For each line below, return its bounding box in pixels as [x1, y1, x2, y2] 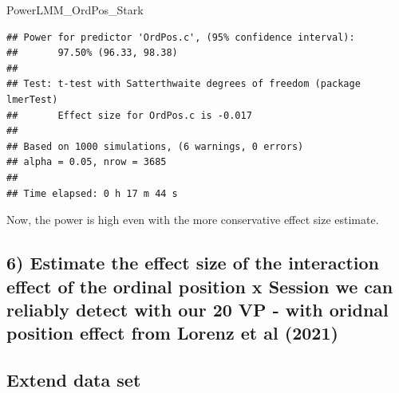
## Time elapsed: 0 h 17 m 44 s [6, 187, 178, 199]
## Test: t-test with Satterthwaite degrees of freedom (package [6, 78, 361, 90]
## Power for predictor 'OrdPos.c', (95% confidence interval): [6, 31, 355, 43]
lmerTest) [6, 93, 58, 105]
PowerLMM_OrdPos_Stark [6, 2, 144, 18]
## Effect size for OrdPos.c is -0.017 [6, 109, 252, 121]
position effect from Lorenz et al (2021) [6, 320, 338, 345]
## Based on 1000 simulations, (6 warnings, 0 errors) [6, 140, 304, 152]
